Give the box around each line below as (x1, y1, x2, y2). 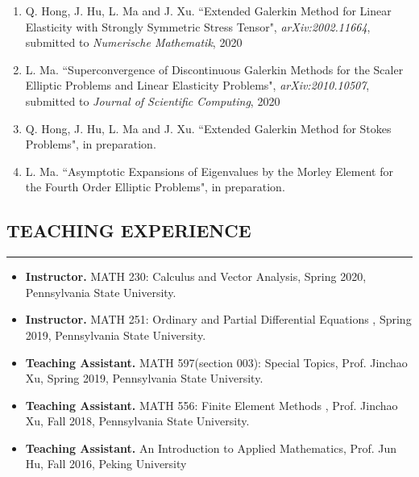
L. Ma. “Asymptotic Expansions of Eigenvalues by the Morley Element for (25, 162, 393, 179)
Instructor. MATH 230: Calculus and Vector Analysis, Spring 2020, (25, 268, 367, 285)
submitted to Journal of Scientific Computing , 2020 (25, 92, 280, 109)
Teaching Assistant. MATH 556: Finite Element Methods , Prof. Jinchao (25, 396, 398, 413)
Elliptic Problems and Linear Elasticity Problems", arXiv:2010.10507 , (25, 77, 370, 94)
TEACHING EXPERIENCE (6, 218, 251, 243)
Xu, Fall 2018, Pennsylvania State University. (25, 412, 250, 429)
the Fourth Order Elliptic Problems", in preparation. (25, 178, 285, 195)
